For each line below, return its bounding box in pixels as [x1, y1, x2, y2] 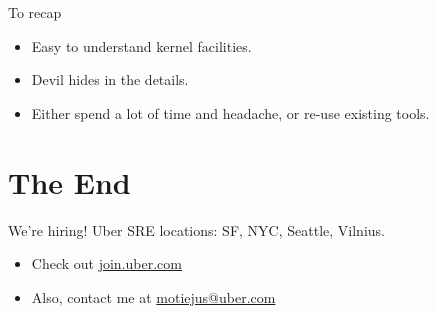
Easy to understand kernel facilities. [31, 35, 252, 56]
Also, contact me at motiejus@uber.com [31, 286, 276, 307]
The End [8, 161, 131, 202]
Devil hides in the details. [31, 69, 189, 90]
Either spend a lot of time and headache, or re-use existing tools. [31, 102, 430, 123]
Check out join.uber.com [31, 253, 182, 274]
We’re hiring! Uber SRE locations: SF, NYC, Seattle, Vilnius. [8, 219, 385, 240]
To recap [8, 2, 62, 22]
